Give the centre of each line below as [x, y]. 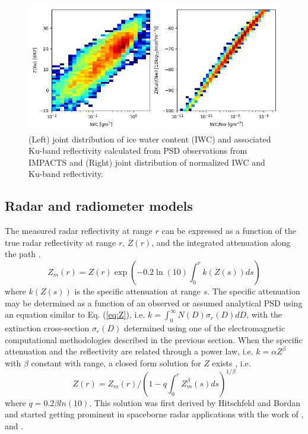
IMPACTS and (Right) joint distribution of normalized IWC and [147, 162]
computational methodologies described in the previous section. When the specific [154, 339]
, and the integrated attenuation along [221, 242]
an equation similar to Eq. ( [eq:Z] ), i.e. [75, 314]
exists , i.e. [231, 362]
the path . [23, 254]
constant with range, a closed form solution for [116, 362]
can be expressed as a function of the [229, 231]
